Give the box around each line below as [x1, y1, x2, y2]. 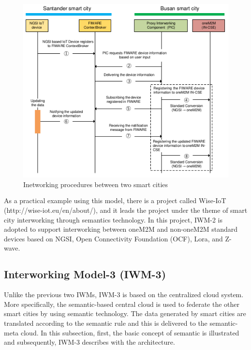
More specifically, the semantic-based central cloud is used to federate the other [4, 299, 240, 309]
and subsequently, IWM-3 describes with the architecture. [4, 337, 175, 347]
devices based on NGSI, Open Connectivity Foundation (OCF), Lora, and [4, 233, 223, 243]
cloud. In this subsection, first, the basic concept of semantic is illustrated [20, 327, 239, 337]
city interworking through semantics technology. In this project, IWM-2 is [4, 214, 222, 224]
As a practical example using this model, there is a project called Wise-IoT [4, 195, 226, 206]
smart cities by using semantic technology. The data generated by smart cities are [4, 308, 246, 318]
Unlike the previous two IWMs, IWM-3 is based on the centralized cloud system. [4, 289, 244, 300]
